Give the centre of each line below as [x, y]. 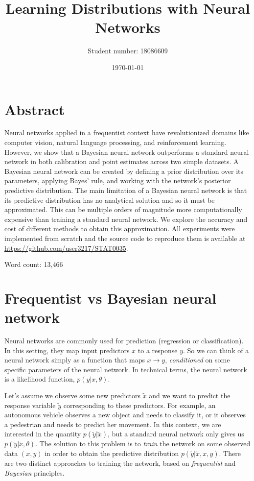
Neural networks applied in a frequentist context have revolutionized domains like [127, 132]
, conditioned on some [197, 360]
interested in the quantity [43, 434]
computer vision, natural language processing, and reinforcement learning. [115, 142]
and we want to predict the [190, 396]
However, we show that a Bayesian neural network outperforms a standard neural [127, 152]
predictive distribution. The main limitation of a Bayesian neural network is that [126, 190]
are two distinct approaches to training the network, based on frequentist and [120, 463]
